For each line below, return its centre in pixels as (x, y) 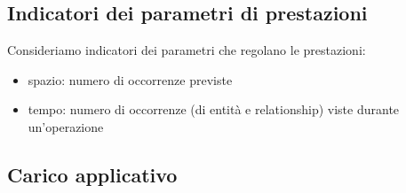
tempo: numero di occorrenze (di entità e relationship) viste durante (214, 109)
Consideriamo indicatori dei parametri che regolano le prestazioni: (187, 50)
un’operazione (66, 126)
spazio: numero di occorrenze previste (130, 79)
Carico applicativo (92, 174)
